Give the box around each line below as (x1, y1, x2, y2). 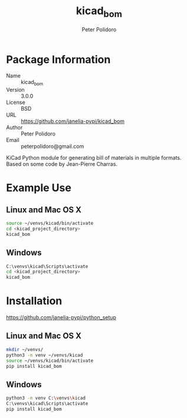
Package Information (6, 53, 111, 66)
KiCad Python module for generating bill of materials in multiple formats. (6, 154, 182, 161)
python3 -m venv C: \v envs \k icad (6, 395, 86, 401)
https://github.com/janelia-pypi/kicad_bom (21, 118, 125, 125)
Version (6, 86, 25, 93)
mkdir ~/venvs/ (6, 346, 44, 352)
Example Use (6, 182, 72, 195)
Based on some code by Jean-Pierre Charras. (6, 161, 118, 168)
